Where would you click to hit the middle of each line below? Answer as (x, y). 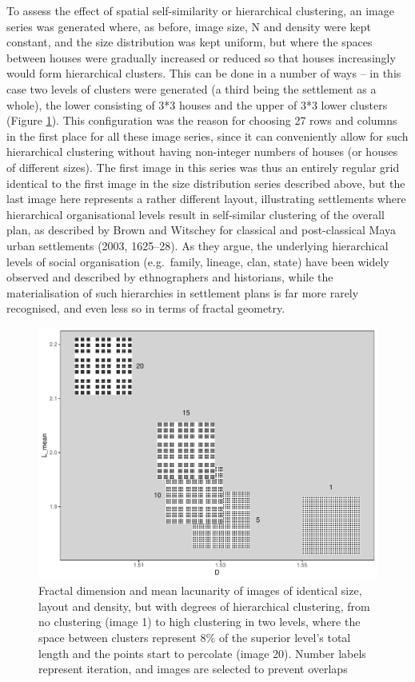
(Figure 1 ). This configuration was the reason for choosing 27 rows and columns (202, 120)
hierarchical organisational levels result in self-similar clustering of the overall (196, 214)
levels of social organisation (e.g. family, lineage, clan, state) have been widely (198, 261)
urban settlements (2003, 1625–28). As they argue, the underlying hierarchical (198, 245)
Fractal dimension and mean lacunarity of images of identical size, (200, 590)
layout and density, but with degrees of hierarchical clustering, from (204, 606)
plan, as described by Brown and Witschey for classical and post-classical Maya (202, 230)
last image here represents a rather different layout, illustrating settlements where (206, 199)
